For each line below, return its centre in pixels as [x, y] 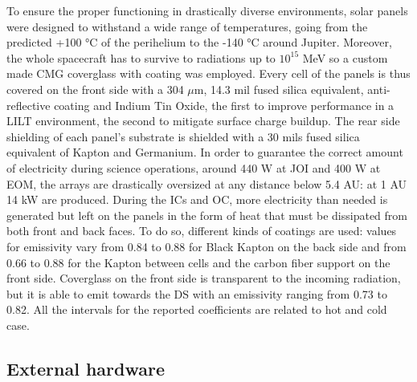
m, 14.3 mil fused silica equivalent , [279, 89]
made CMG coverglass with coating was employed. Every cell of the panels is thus [208, 73]
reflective [29, 105]
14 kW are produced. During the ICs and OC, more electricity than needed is [197, 199]
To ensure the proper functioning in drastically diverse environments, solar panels [207, 10]
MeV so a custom [345, 57]
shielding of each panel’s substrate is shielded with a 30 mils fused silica [183, 136]
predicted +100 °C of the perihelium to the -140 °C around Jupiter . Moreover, [199, 42]
